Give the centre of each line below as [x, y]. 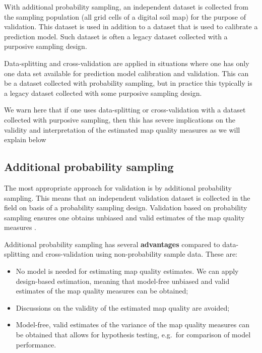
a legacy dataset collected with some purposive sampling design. [103, 93]
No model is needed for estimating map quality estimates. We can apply [127, 271]
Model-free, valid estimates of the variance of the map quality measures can [133, 325]
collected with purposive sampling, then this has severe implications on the [120, 119]
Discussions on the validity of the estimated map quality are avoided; [123, 307]
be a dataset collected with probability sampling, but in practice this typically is [128, 83]
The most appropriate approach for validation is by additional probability [118, 187]
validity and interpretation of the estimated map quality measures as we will [122, 129]
